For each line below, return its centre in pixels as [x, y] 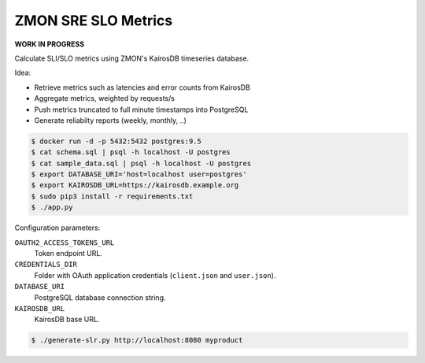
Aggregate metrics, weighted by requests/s [104, 98]
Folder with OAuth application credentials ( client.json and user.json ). [155, 275]
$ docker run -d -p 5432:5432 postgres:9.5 [116, 141]
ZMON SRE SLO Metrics [94, 20]
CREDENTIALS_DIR [46, 265]
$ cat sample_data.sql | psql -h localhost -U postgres [141, 163]
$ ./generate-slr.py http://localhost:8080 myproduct [137, 340]
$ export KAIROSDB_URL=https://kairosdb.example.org [135, 185]
